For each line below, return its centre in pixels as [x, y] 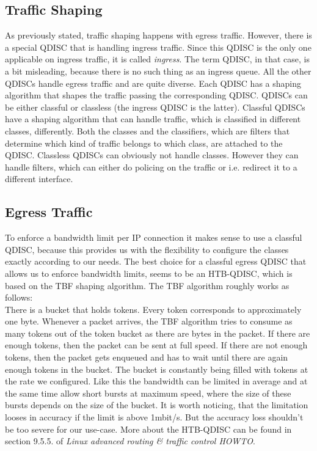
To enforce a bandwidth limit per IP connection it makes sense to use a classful [154, 237]
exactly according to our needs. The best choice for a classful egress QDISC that [156, 261]
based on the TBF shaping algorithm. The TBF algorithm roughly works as [147, 285]
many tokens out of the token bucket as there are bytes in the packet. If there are [158, 333]
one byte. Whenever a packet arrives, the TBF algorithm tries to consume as [149, 321]
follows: [19, 297]
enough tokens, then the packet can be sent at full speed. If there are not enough [156, 345]
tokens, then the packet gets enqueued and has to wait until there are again [147, 357]
